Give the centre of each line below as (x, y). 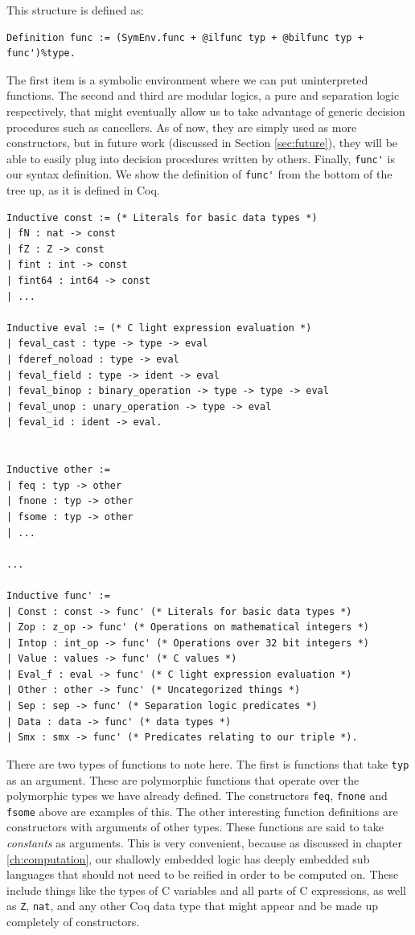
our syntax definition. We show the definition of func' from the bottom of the (199, 174)
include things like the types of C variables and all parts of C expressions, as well (206, 890)
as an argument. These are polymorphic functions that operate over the (183, 779)
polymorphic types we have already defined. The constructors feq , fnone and (197, 796)
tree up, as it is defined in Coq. (83, 190)
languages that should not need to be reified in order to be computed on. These (203, 874)
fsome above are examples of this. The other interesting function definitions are (202, 811)
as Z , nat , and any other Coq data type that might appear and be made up (193, 906)
